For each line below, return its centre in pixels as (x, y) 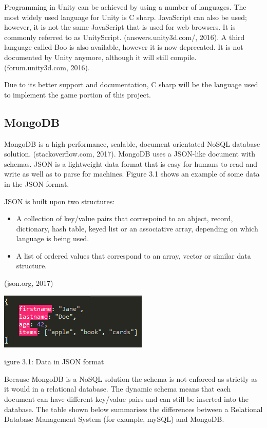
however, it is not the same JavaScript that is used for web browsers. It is (120, 27)
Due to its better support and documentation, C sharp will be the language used (131, 84)
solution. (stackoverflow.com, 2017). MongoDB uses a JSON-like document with (130, 154)
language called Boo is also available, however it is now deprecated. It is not (124, 47)
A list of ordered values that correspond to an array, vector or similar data (133, 255)
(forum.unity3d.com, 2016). (47, 67)
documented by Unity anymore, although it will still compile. (100, 57)
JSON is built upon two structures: (60, 201)
